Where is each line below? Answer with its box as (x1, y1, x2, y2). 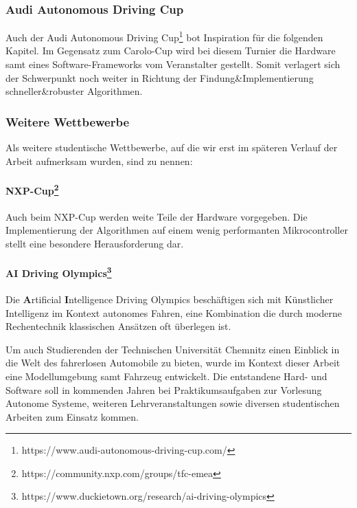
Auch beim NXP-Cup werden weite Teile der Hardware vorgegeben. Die (5, 209, 308, 223)
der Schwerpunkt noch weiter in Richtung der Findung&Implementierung (5, 70, 314, 85)
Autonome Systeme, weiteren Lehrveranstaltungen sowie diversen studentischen (5, 396, 340, 410)
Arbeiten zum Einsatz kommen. (5, 409, 139, 423)
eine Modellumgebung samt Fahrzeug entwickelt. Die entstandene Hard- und (5, 368, 327, 383)
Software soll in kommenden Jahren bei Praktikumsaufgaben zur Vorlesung (5, 382, 322, 397)
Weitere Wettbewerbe (5, 113, 130, 130)
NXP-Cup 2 (5, 181, 59, 197)
